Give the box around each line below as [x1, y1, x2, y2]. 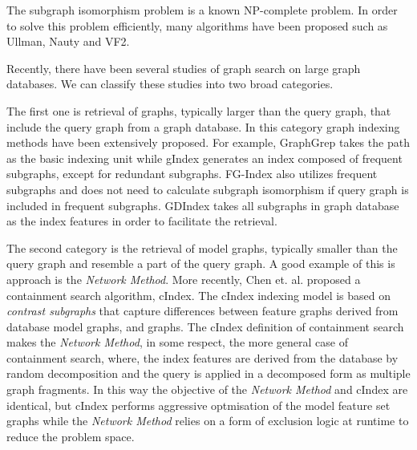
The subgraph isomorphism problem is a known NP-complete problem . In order [6, 2, 398, 18]
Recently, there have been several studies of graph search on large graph [6, 59, 361, 76]
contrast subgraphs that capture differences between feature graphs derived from [6, 302, 399, 319]
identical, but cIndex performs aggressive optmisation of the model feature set [6, 396, 391, 413]
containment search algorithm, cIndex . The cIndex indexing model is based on [6, 286, 391, 303]
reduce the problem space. [6, 428, 135, 444]
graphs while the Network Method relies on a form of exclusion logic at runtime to [6, 412, 409, 429]
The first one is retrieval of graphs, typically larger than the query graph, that [6, 102, 391, 119]
